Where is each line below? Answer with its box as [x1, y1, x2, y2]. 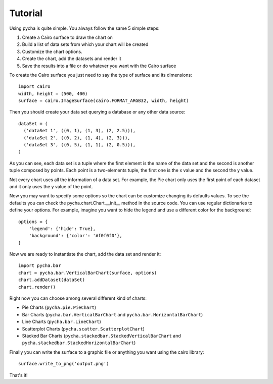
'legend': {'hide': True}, [28, 226, 96, 232]
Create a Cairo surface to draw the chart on [22, 34, 113, 40]
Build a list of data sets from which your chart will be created [22, 41, 149, 47]
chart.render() [18, 284, 56, 290]
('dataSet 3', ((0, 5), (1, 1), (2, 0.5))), [23, 142, 136, 148]
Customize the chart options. [22, 48, 83, 54]
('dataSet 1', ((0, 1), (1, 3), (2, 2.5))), [23, 128, 136, 134]
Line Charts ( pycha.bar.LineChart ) [22, 318, 101, 325]
